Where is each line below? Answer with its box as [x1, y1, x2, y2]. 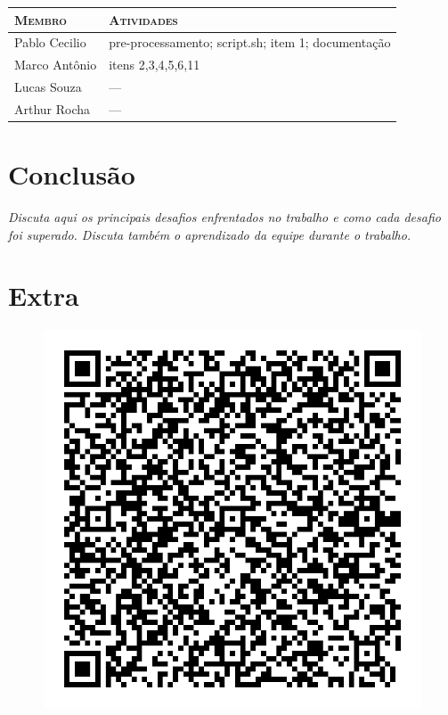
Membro [14, 10, 67, 29]
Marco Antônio [14, 55, 97, 74]
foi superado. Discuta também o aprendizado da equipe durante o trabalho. [8, 225, 411, 243]
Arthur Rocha [14, 99, 91, 118]
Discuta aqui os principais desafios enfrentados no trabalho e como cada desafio [8, 208, 441, 226]
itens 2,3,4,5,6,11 [109, 55, 200, 74]
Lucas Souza [14, 78, 82, 96]
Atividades [109, 10, 178, 29]
